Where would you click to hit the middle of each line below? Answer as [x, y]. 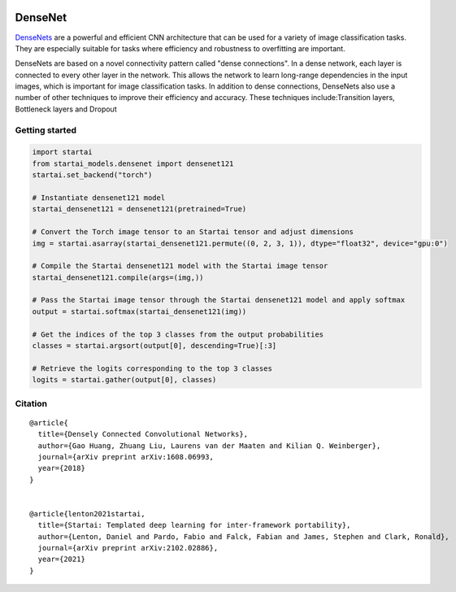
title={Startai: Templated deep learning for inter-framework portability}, [194, 525]
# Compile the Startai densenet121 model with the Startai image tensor [180, 266]
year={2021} [61, 559]
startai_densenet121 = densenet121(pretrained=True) [139, 209]
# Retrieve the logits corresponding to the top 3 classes [152, 368]
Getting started [46, 130]
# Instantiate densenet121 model [99, 198]
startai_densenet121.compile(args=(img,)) [118, 277]
